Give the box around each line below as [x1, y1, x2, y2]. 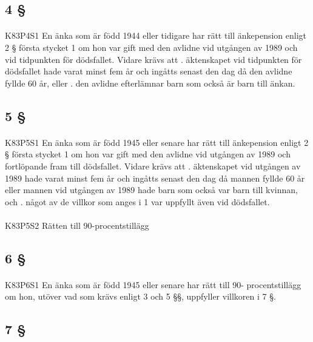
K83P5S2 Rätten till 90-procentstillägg [5, 219, 149, 231]
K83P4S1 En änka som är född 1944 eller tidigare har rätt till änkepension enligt [5, 29, 307, 42]
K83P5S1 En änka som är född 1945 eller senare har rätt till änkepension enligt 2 [5, 136, 309, 148]
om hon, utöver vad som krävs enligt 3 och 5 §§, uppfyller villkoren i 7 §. [5, 290, 276, 303]
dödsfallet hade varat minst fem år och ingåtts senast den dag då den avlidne [5, 65, 292, 77]
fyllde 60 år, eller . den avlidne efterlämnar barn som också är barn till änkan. [5, 76, 295, 89]
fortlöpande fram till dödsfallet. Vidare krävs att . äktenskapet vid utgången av [5, 159, 301, 172]
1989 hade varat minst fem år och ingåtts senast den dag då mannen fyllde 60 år [5, 171, 305, 184]
